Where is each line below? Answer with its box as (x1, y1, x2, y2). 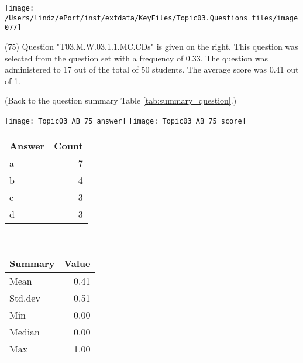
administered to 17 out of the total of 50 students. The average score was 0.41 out (5, 63, 299, 76)
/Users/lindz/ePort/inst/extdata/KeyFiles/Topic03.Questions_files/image (5, 13, 298, 22)
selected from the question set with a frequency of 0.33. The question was (5, 52, 268, 64)
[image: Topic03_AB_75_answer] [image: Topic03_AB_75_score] (5, 117, 246, 125)
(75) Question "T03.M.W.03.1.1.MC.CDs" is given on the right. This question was (5, 40, 298, 52)
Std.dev (9, 291, 40, 305)
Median (9, 325, 40, 339)
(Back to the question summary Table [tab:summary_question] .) (5, 94, 237, 107)
